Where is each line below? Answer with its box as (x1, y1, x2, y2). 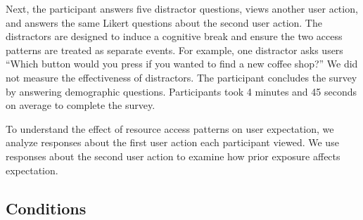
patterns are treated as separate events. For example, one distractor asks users (6, 42, 343, 57)
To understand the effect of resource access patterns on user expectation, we (6, 121, 334, 136)
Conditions (6, 197, 87, 219)
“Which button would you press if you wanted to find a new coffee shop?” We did (6, 56, 358, 71)
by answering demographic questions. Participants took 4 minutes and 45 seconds (6, 84, 357, 98)
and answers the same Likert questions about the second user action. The (6, 15, 322, 30)
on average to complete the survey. (6, 98, 155, 112)
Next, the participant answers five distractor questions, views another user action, (6, 1, 358, 15)
